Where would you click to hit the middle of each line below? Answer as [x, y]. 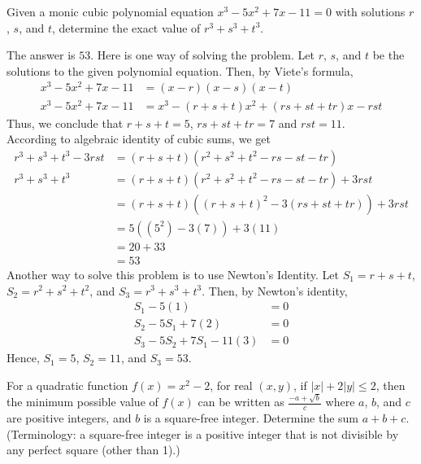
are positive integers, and [69, 417]
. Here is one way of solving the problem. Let [202, 55]
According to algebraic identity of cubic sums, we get [139, 139]
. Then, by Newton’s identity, [275, 290]
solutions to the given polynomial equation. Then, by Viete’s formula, [180, 70]
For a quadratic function [67, 385]
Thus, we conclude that [65, 123]
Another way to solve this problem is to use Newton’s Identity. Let [173, 274]
